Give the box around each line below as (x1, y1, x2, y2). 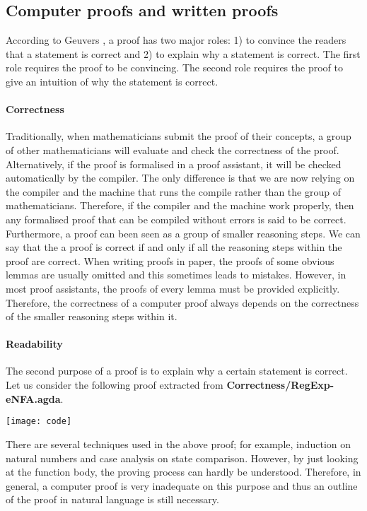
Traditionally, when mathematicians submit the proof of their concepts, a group (6, 129, 351, 143)
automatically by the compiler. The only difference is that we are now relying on (6, 170, 355, 185)
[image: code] (6, 416, 72, 427)
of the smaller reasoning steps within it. (6, 309, 177, 324)
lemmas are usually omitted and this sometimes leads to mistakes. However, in (6, 267, 346, 282)
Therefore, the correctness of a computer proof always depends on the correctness (6, 295, 359, 310)
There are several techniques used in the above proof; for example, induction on (6, 436, 351, 451)
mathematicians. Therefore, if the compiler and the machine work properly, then (6, 198, 354, 213)
